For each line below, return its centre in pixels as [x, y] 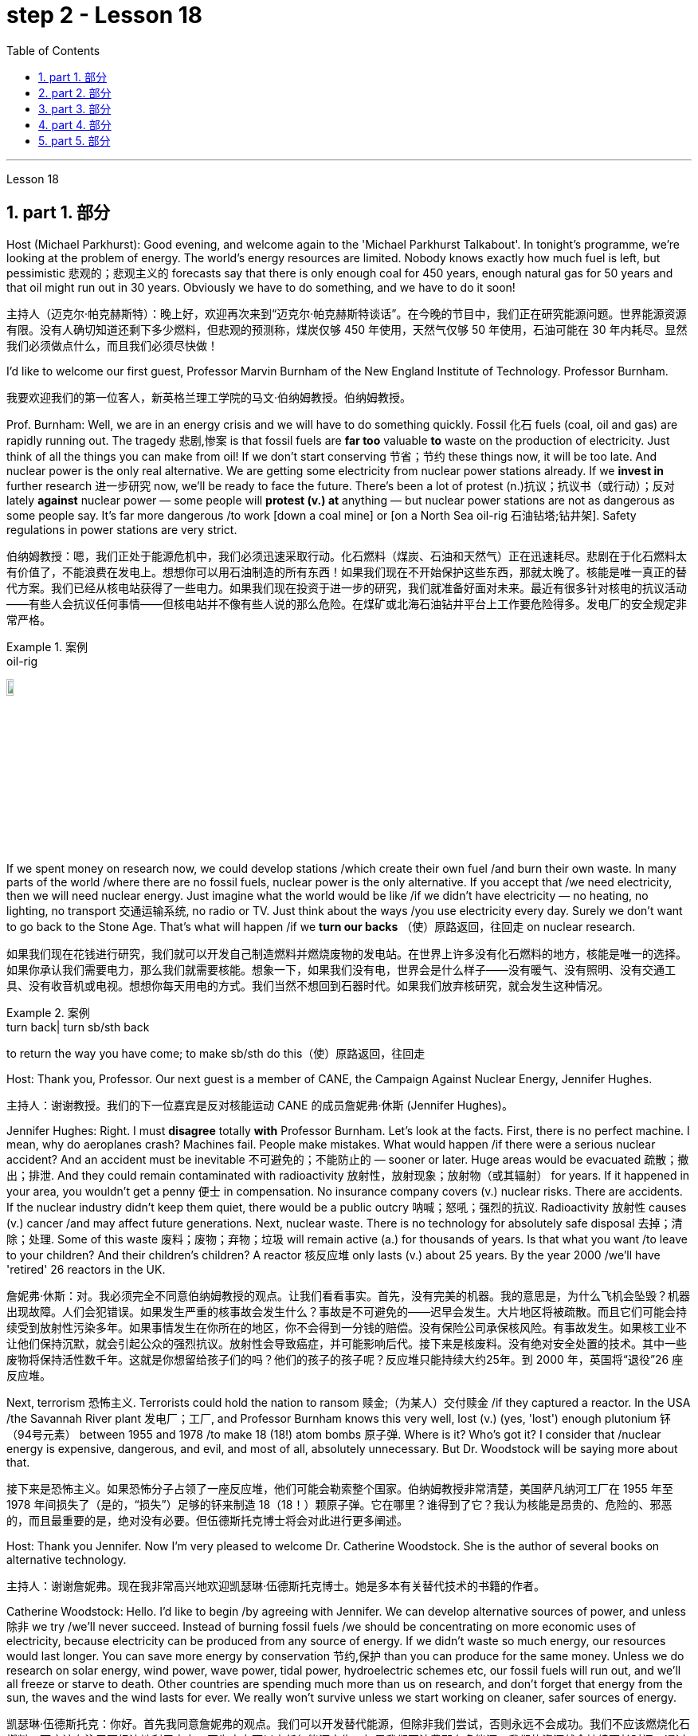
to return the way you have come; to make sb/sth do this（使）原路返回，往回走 [216, 1053]
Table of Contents [53, 50]
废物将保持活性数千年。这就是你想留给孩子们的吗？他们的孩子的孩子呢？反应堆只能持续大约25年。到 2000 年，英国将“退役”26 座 [345, 1359]
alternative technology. [67, 1559]
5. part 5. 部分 [75, 140]
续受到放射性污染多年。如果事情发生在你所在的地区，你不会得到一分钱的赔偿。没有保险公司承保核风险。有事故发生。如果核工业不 [347, 1327]
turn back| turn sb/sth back [78, 1027]
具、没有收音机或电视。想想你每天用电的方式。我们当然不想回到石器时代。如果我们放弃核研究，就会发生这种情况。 [308, 985]
